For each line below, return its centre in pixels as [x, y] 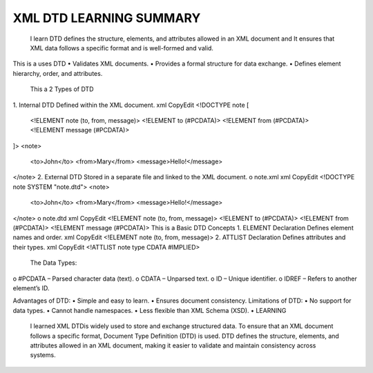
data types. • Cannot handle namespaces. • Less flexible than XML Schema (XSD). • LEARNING [150, 310]
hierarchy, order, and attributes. [58, 73]
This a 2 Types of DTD [62, 89]
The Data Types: [54, 263]
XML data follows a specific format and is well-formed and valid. [122, 48]
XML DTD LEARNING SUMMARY [107, 18]
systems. [43, 355]
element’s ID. [31, 288]
